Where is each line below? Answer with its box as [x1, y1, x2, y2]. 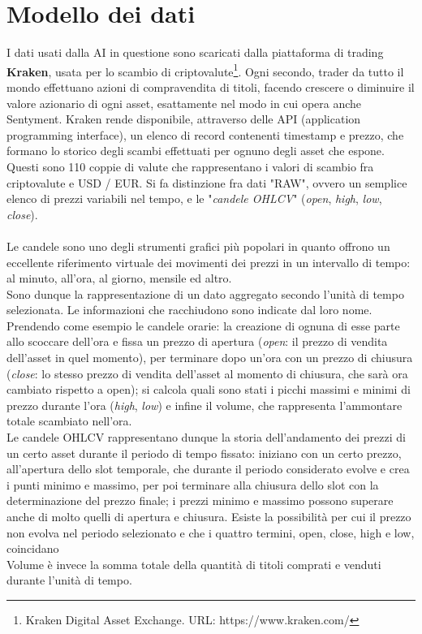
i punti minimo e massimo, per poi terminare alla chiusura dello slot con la [6, 476, 379, 493]
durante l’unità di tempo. [6, 571, 132, 589]
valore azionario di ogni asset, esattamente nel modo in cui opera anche [6, 94, 362, 111]
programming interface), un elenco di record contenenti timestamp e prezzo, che [6, 126, 404, 143]
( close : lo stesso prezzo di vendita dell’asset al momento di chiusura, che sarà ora [6, 364, 408, 382]
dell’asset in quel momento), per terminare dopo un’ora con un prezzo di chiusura [6, 349, 413, 366]
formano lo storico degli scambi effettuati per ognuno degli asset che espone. [6, 142, 385, 159]
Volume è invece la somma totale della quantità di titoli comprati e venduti [6, 555, 381, 572]
